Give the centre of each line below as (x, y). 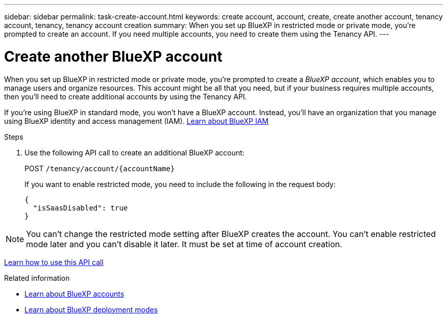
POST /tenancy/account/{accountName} (100, 168)
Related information (37, 278)
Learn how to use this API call (54, 262)
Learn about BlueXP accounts (74, 294)
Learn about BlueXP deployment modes (91, 309)
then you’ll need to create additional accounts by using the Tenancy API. (126, 96)
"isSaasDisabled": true (80, 208)
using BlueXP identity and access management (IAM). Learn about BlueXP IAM (136, 121)
